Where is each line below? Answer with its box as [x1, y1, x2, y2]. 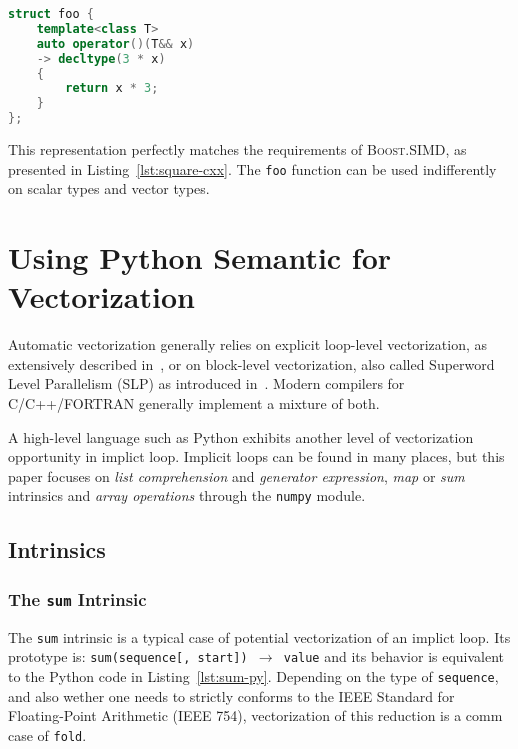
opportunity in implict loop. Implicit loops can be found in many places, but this [8, 446, 505, 467]
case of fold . [8, 724, 87, 745]
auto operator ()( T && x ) [36, 36, 195, 51]
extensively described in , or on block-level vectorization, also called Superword [8, 353, 495, 374]
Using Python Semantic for [8, 237, 392, 278]
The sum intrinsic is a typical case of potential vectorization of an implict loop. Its [8, 626, 511, 647]
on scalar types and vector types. [8, 178, 210, 199]
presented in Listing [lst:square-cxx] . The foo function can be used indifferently [8, 158, 497, 179]
